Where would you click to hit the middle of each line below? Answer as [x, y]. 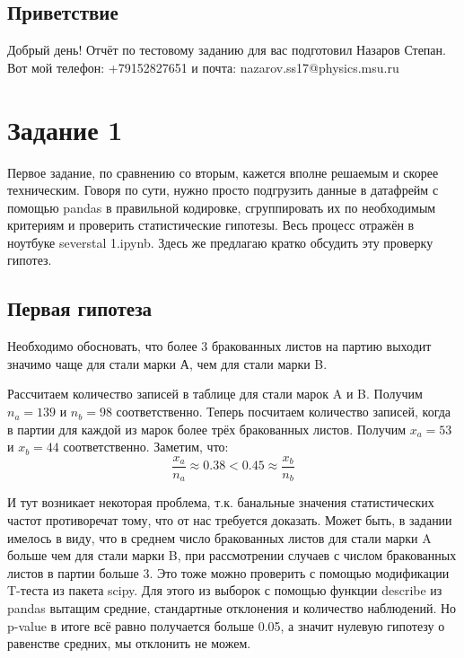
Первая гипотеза [80, 308]
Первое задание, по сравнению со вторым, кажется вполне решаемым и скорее [223, 172]
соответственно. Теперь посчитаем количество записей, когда [284, 412]
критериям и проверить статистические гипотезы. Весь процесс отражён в [211, 225]
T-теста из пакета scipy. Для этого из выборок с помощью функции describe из [225, 590]
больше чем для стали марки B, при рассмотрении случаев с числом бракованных [232, 555]
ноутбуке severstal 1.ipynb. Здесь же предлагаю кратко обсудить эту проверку [220, 242]
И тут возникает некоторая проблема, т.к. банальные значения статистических [221, 502]
